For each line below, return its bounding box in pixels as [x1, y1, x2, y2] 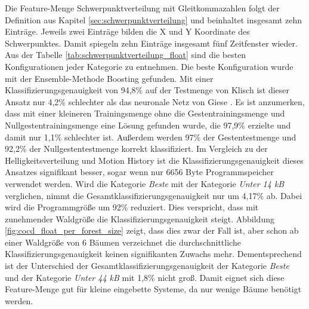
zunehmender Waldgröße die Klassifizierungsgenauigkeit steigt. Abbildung [5, 212, 274, 225]
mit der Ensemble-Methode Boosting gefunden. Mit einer [5, 72, 214, 84]
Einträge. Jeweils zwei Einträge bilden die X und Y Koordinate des [5, 25, 250, 38]
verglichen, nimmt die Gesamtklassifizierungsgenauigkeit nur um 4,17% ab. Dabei [5, 189, 302, 201]
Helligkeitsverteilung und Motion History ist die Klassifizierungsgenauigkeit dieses [5, 154, 304, 166]
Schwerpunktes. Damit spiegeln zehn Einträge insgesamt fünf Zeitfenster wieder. [5, 36, 298, 49]
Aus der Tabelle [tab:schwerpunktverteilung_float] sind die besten [5, 48, 246, 61]
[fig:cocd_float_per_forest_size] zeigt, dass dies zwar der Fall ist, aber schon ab [5, 224, 299, 237]
